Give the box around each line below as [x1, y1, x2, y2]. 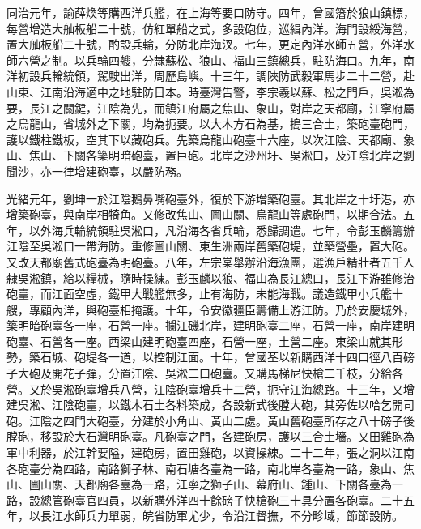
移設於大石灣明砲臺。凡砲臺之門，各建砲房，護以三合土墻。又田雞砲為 [40, 428, 415, 445]
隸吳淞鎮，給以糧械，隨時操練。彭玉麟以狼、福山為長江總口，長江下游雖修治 [6, 269, 415, 286]
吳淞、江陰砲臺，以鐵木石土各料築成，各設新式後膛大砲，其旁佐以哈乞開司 [17, 396, 415, 413]
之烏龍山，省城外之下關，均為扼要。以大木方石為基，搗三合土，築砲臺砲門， [6, 115, 415, 132]
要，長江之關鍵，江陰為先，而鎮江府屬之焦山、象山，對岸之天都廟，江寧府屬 [6, 99, 415, 116]
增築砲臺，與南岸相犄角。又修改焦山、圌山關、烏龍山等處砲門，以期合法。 [6, 206, 403, 223]
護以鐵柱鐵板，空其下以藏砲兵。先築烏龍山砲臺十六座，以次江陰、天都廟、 [6, 130, 403, 147]
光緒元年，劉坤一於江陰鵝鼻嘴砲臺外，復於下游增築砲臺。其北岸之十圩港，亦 [6, 190, 415, 207]
